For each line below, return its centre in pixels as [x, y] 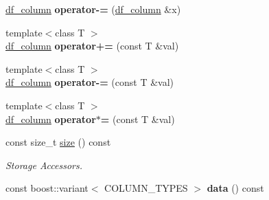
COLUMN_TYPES [146, 188]
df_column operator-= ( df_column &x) [93, 9]
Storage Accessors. [44, 165]
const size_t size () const [58, 142]
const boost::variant [47, 188]
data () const [235, 188]
